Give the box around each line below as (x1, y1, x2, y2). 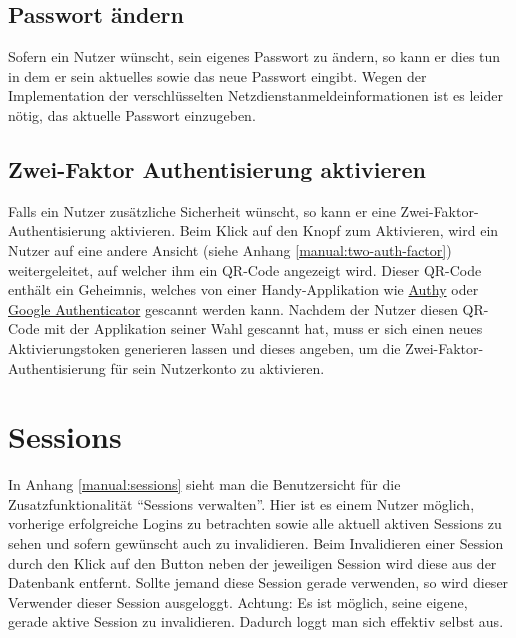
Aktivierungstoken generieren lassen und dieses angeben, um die (8, 337, 401, 358)
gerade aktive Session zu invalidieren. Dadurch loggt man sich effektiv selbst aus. (8, 611, 504, 632)
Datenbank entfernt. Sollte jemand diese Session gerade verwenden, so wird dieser (8, 572, 509, 593)
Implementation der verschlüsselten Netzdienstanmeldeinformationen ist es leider (8, 85, 503, 106)
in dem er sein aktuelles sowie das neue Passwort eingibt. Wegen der (8, 65, 427, 86)
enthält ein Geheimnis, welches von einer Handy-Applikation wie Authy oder (8, 279, 479, 300)
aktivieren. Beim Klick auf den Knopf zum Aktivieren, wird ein (110, 220, 499, 241)
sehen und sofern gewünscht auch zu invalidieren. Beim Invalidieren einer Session (8, 533, 504, 554)
